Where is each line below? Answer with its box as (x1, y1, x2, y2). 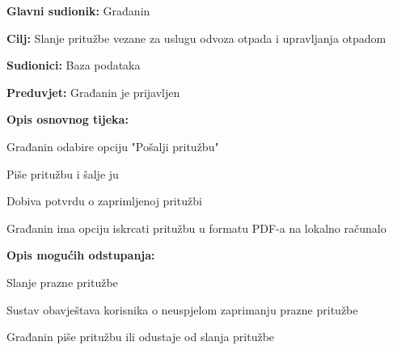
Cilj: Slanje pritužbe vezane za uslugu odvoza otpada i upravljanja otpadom (6, 29, 387, 46)
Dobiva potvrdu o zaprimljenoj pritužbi (6, 192, 202, 209)
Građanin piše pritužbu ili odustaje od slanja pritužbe (6, 328, 275, 345)
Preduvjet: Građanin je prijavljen (6, 83, 180, 100)
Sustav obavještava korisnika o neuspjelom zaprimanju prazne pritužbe (6, 301, 358, 318)
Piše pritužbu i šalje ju (6, 165, 119, 182)
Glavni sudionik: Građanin (6, 2, 150, 19)
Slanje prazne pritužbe (6, 273, 118, 290)
